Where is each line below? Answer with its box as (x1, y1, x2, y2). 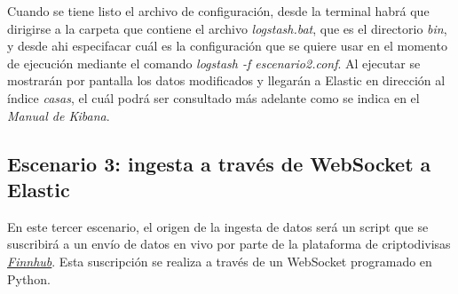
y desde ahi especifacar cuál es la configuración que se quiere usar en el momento (7, 36, 447, 55)
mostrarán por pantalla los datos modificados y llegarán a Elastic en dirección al (7, 71, 446, 90)
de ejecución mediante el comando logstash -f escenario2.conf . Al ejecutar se (7, 53, 421, 72)
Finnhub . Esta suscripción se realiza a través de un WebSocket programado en (7, 251, 432, 270)
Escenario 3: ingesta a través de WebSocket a (7, 149, 431, 177)
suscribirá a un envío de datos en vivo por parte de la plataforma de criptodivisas (7, 234, 451, 253)
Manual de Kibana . (7, 106, 110, 124)
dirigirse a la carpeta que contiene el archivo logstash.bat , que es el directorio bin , (7, 19, 447, 37)
